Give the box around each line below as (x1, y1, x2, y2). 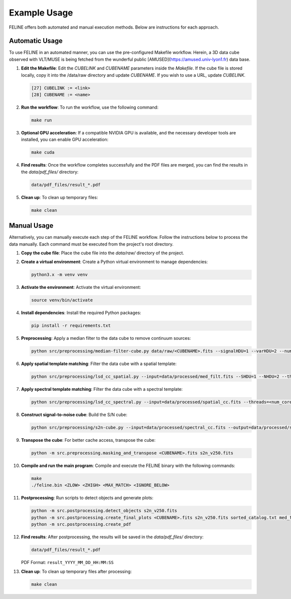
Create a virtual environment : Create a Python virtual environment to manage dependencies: (21, 259, 208, 265)
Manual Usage (9, 221, 53, 230)
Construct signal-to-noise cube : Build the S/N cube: (21, 412, 128, 417)
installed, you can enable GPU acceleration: (21, 136, 109, 143)
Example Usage (9, 7, 73, 18)
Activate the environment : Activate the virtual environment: (21, 284, 141, 290)
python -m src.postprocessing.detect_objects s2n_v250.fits (31, 508, 178, 514)
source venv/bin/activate (31, 298, 93, 303)
